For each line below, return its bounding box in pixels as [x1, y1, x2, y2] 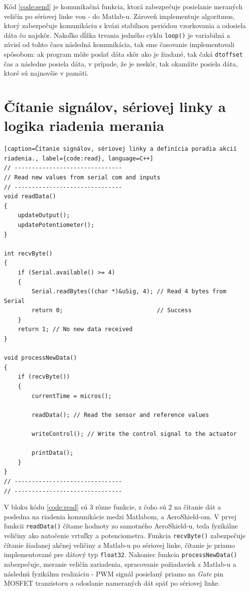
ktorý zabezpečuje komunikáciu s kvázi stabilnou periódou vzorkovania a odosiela [4, 20, 246, 31]
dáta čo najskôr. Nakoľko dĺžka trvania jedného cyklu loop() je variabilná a [4, 30, 230, 40]
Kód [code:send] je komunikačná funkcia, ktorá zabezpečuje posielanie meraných [4, 1, 243, 11]
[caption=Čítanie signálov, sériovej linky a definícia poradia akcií [4, 145, 237, 153]
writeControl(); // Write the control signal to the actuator [32, 431, 237, 437]
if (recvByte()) [17, 373, 70, 381]
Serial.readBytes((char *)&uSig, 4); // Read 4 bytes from [32, 288, 227, 295]
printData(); [32, 449, 74, 457]
